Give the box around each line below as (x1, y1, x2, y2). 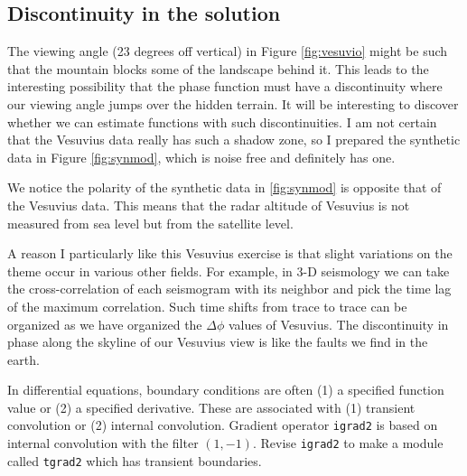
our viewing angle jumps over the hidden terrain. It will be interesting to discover (7, 94, 459, 113)
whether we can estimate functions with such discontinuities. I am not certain (7, 112, 437, 131)
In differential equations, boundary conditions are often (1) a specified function (7, 380, 444, 399)
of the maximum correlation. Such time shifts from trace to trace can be (7, 296, 407, 315)
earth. (7, 350, 40, 369)
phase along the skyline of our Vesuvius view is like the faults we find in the (7, 332, 428, 351)
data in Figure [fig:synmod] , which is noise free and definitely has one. (7, 147, 396, 166)
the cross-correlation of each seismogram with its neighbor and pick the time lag (7, 279, 452, 298)
